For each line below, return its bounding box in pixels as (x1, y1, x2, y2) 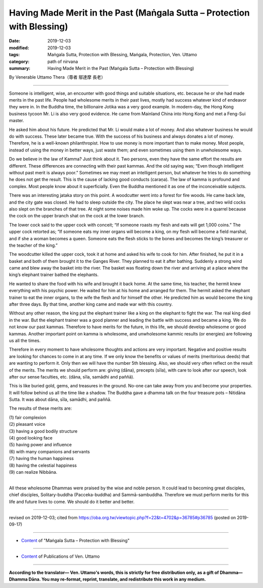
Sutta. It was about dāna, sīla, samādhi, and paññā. (9, 397, 112, 402)
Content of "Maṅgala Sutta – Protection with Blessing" (21, 537, 130, 543)
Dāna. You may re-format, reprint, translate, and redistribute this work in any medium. (28, 576, 207, 582)
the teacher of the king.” (9, 242, 58, 248)
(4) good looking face (9, 435, 53, 441)
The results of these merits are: (9, 405, 72, 411)
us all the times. (9, 337, 41, 343)
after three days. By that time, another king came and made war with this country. (9, 301, 173, 307)
